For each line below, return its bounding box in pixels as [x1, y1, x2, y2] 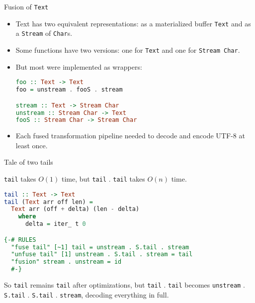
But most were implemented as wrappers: [15, 61, 142, 72]
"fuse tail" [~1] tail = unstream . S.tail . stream [11, 243, 189, 251]
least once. [15, 140, 48, 150]
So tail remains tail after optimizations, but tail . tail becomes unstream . [4, 280, 245, 290]
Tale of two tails [4, 157, 53, 167]
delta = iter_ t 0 [25, 220, 86, 228]
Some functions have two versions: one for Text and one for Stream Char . [15, 44, 240, 55]
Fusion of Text [4, 1, 49, 11]
